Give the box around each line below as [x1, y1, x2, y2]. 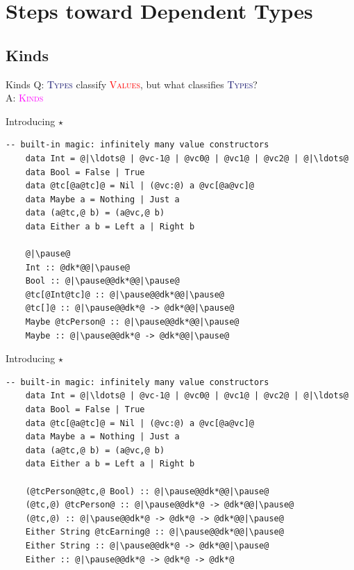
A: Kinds [6, 90, 44, 105]
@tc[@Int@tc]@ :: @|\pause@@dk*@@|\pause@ [25, 289, 224, 300]
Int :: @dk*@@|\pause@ [25, 262, 130, 272]
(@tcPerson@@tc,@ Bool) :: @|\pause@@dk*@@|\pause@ [25, 486, 269, 496]
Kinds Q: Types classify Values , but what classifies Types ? [6, 76, 258, 91]
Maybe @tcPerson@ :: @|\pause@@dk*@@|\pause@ [25, 317, 239, 327]
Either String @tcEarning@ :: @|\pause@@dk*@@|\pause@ [25, 527, 284, 537]
